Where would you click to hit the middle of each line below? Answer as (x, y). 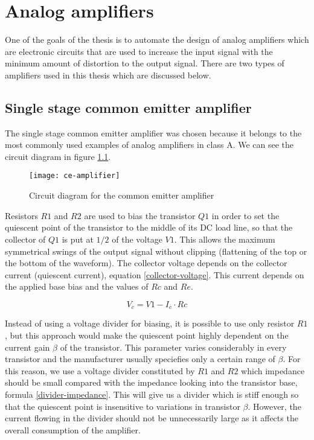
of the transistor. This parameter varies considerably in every (173, 347)
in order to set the (245, 215)
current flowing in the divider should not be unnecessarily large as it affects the (152, 418)
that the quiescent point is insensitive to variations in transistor (123, 406)
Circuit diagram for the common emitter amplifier (122, 195)
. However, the (274, 406)
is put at (78, 239)
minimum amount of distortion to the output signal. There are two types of (145, 63)
